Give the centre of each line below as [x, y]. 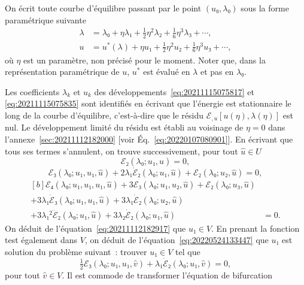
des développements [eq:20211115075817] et [174, 91]
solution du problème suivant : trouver [76, 252]
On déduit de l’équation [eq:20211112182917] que [95, 228]
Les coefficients [32, 91]
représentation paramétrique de [62, 72]
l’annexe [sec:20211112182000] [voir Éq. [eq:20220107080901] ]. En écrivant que [149, 139]
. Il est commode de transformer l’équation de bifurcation [167, 275]
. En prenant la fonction [256, 228]
